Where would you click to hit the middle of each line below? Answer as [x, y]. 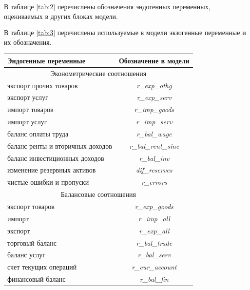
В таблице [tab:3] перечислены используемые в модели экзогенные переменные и [125, 32]
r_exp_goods [154, 206]
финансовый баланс [37, 279]
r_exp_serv [154, 97]
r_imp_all [154, 218]
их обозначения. [28, 42]
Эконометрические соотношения [98, 73]
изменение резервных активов [52, 170]
